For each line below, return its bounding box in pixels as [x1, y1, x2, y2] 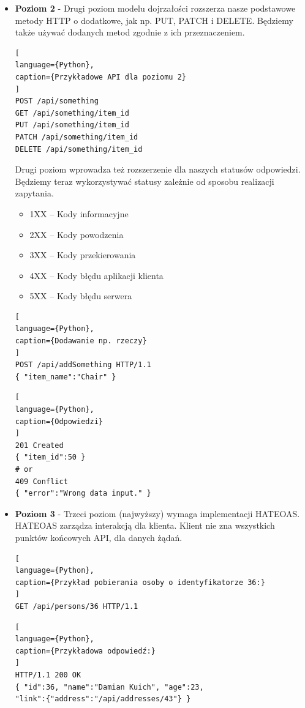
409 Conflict [15, 477, 68, 486]
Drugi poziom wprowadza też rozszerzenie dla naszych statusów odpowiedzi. [15, 163, 301, 176]
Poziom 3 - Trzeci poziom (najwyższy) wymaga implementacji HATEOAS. [15, 507, 300, 520]
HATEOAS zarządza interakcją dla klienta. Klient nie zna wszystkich [15, 519, 275, 532]
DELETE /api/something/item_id [15, 144, 143, 154]
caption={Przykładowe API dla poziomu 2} [15, 72, 186, 81]
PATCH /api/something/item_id [15, 132, 138, 141]
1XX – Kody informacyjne [29, 207, 129, 220]
